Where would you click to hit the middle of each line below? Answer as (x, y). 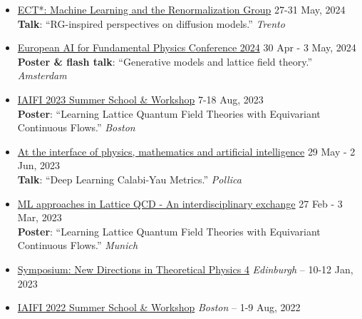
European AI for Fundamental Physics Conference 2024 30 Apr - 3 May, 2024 (187, 47)
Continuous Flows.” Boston (76, 127)
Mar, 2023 (40, 217)
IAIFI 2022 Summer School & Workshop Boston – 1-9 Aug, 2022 (159, 307)
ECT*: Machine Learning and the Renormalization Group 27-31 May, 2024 (181, 9)
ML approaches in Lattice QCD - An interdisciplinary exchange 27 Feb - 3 (180, 203)
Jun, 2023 (39, 165)
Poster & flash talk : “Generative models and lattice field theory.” (165, 61)
